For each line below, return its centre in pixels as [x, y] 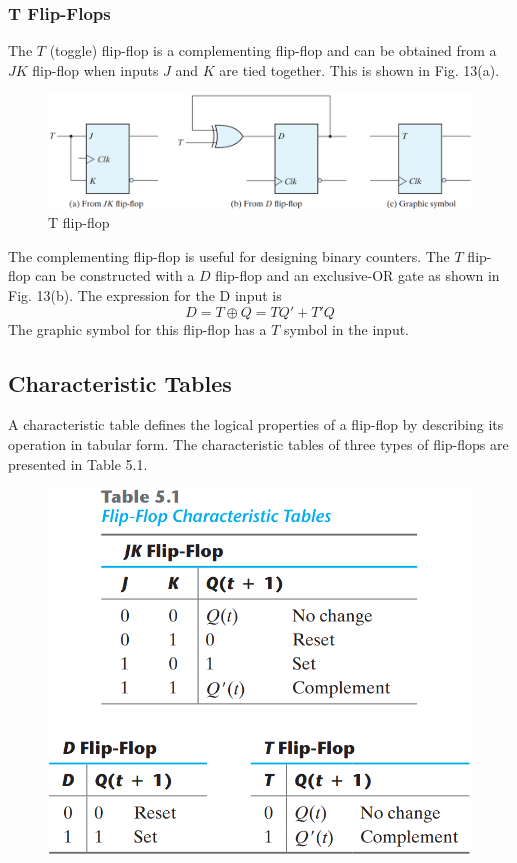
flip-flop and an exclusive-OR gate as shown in [357, 275]
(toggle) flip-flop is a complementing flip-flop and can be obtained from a [273, 50]
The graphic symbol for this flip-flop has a [137, 328]
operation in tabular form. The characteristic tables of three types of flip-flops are [258, 444]
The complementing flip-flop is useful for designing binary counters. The [229, 255]
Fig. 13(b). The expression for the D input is [145, 295]
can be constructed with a [115, 275]
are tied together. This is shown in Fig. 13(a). [359, 69]
